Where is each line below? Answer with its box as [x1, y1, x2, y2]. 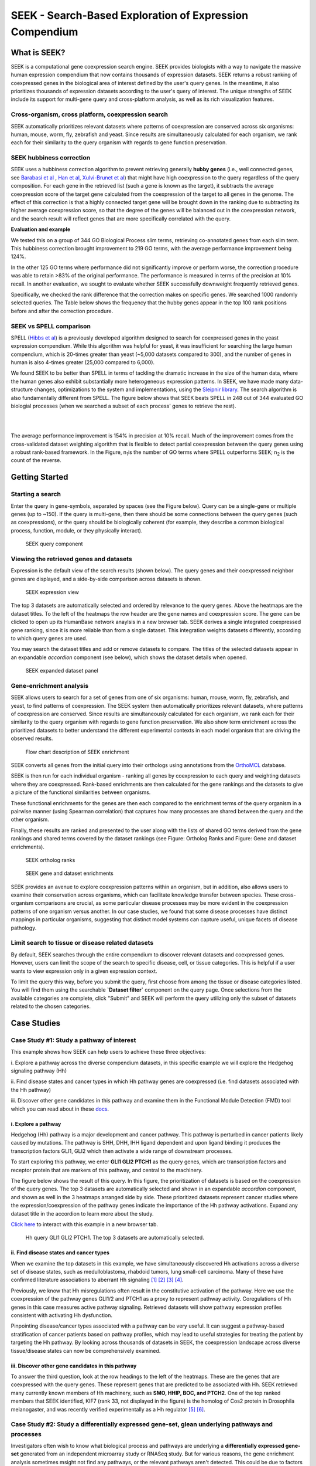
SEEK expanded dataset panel [25, 667, 99, 674]
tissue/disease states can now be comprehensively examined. [11, 1347, 161, 1354]
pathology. [11, 924, 37, 931]
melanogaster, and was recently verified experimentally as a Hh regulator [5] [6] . [11, 1406, 205, 1413]
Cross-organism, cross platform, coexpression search [11, 110, 168, 118]
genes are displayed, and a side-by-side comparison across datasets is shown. [11, 575, 202, 582]
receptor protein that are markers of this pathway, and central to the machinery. [11, 1166, 203, 1173]
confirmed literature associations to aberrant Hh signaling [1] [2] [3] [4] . [11, 1276, 184, 1284]
